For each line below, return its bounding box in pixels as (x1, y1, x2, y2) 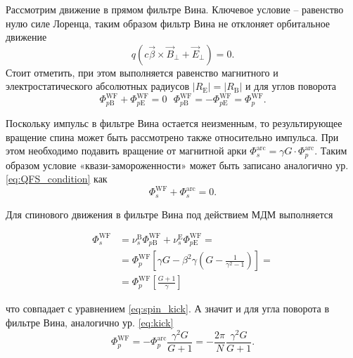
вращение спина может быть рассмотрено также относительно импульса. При (6, 129, 339, 144)
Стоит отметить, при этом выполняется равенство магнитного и (6, 65, 278, 79)
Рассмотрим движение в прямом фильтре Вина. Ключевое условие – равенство (6, 2, 344, 16)
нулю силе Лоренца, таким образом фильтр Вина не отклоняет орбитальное (6, 15, 330, 30)
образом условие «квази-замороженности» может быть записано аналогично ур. (6, 157, 349, 172)
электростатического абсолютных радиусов (6, 79, 190, 93)
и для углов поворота (245, 79, 337, 93)
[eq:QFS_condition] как (6, 171, 108, 186)
